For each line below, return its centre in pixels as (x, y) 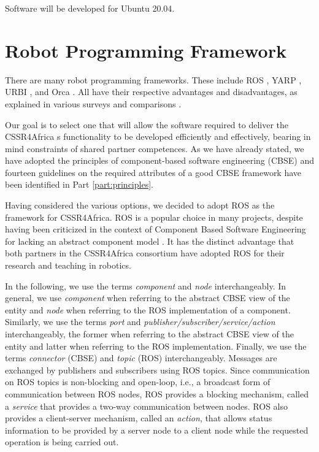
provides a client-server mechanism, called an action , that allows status (139, 418)
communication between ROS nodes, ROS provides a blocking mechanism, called (157, 393)
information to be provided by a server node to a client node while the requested (157, 430)
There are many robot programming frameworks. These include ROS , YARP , (153, 79)
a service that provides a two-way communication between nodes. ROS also (147, 406)
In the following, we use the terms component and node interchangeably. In (146, 285)
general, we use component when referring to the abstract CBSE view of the (148, 298)
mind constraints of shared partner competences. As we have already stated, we (155, 148)
